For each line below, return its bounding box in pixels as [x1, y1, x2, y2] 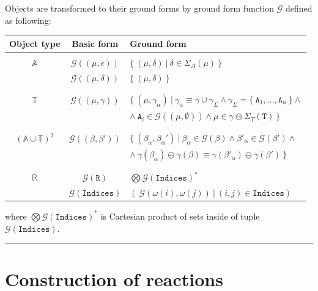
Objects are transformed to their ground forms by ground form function [5, 2, 275, 14]
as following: [5, 13, 51, 26]
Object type [9, 37, 61, 49]
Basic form [72, 37, 119, 49]
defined [285, 2, 312, 14]
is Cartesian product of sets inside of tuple [100, 209, 260, 222]
